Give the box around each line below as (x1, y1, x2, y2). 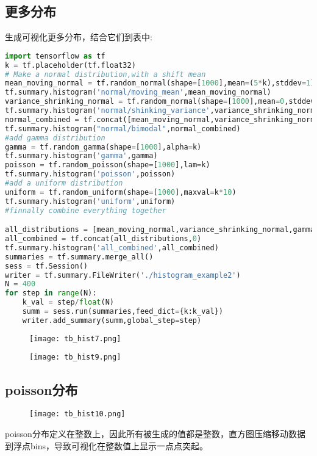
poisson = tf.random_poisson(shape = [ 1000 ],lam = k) (5, 161, 210, 170)
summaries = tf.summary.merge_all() (5, 252, 154, 261)
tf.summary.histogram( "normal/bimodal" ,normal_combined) (5, 124, 241, 133)
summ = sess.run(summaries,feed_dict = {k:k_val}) (22, 307, 223, 316)
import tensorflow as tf (5, 51, 105, 60)
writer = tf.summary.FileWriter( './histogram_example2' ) (5, 270, 241, 280)
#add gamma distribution (5, 133, 105, 142)
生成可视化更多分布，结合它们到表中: (5, 31, 152, 43)
